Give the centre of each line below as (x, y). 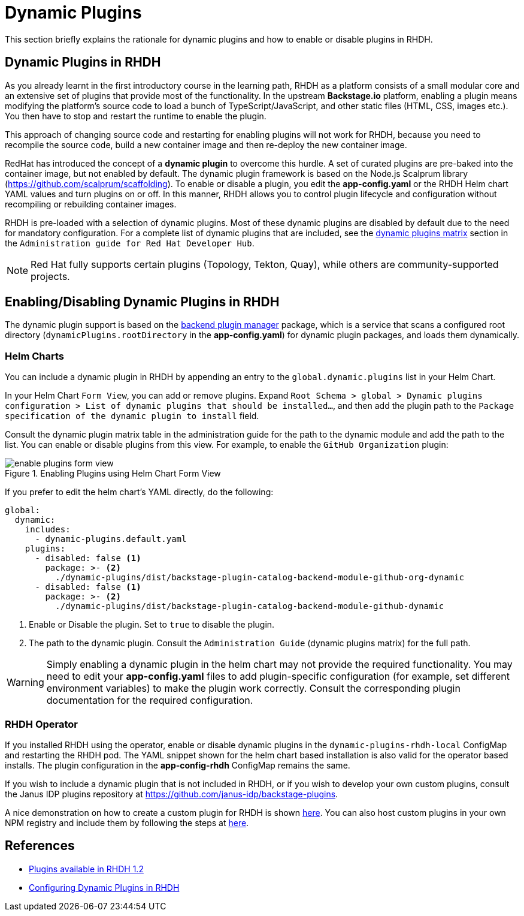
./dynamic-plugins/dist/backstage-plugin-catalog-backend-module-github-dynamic (250, 606)
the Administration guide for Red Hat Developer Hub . (130, 243)
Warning (25, 683)
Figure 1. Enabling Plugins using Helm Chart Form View (113, 474)
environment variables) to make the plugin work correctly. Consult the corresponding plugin (253, 688)
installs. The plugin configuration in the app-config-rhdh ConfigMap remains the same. (178, 765)
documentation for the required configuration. (150, 700)
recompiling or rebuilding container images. (91, 204)
